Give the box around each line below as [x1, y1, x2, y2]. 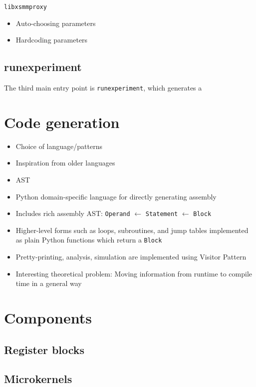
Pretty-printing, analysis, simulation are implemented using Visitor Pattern [15, 251, 247, 262]
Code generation [4, 111, 120, 132]
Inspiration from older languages [15, 157, 115, 168]
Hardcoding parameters [15, 34, 88, 45]
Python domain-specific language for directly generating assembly [15, 191, 217, 201]
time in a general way [15, 278, 82, 288]
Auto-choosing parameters [15, 17, 96, 28]
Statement [145, 210, 178, 218]
